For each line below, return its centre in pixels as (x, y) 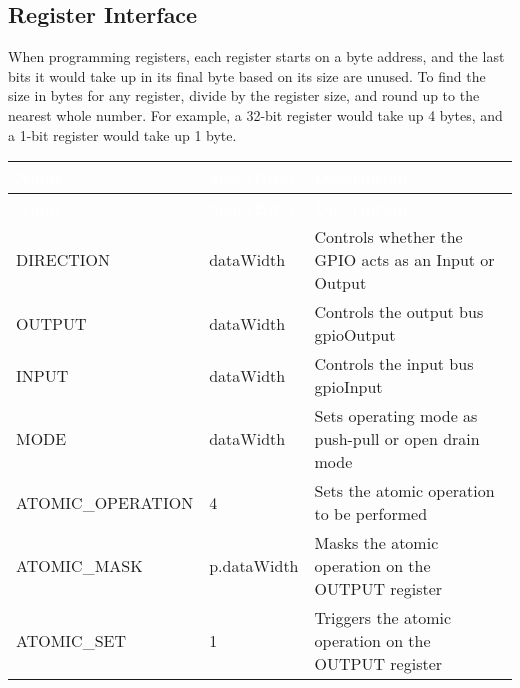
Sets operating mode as (396, 416)
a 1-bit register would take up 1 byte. (122, 134)
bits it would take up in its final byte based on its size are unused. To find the (247, 75)
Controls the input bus (394, 364)
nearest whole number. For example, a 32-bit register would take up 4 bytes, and (255, 114)
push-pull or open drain (397, 439)
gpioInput (348, 387)
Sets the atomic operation (404, 491)
